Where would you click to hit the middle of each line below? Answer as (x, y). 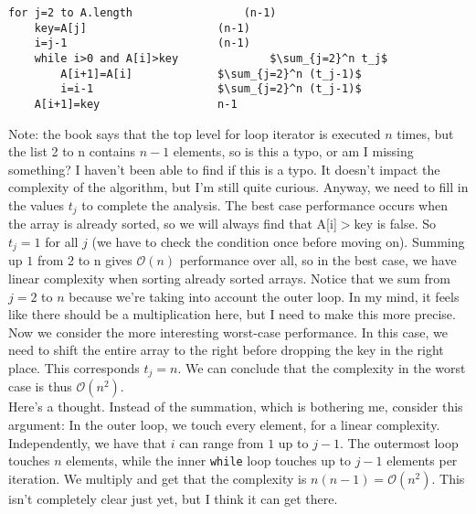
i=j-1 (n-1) (142, 43)
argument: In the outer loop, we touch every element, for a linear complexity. (224, 425)
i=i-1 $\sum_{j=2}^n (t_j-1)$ (211, 89)
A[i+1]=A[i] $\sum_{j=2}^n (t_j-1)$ (211, 74)
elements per (422, 460)
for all (62, 242)
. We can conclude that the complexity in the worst (322, 368)
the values (37, 204)
